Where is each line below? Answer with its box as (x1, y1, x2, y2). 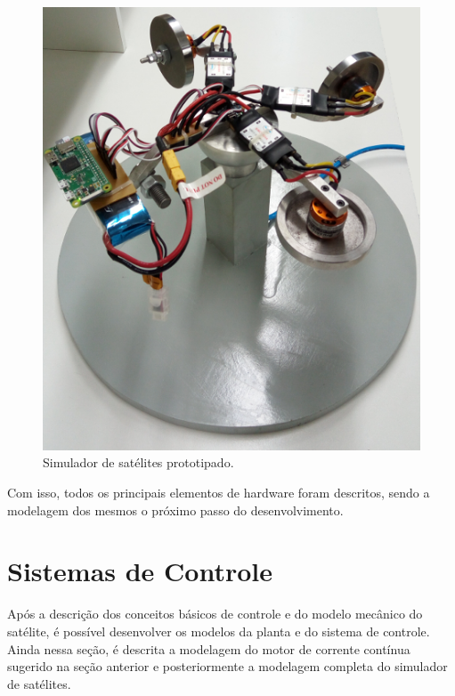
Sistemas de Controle (7, 553, 273, 589)
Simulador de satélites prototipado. (43, 453, 234, 472)
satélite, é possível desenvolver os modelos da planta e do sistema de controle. (7, 621, 430, 640)
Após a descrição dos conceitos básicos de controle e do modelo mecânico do (7, 604, 423, 623)
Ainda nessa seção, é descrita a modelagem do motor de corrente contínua (7, 639, 410, 658)
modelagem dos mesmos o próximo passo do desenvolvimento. (7, 500, 344, 519)
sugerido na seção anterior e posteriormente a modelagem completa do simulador (7, 657, 448, 676)
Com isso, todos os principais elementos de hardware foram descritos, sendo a (7, 483, 430, 502)
